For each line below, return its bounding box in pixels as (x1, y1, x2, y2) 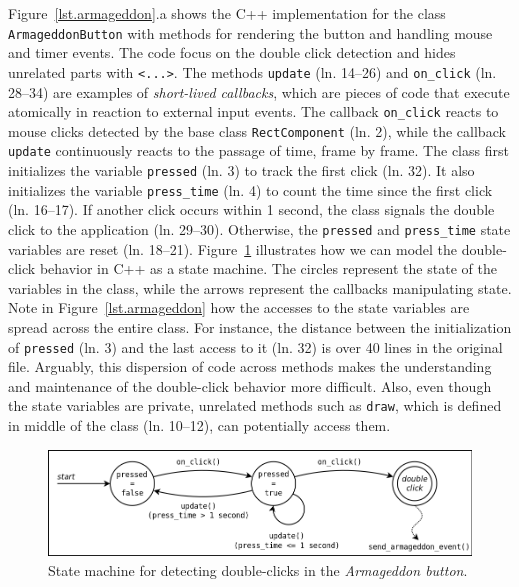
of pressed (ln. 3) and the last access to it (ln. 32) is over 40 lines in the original (8, 336, 503, 357)
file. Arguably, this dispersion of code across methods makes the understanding (8, 356, 492, 377)
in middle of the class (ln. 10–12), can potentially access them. (8, 415, 391, 436)
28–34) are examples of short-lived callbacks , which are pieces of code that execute (8, 81, 510, 102)
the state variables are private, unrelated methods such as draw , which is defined (8, 395, 502, 416)
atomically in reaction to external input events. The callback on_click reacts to (8, 101, 499, 122)
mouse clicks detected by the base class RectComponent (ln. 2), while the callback (8, 120, 506, 141)
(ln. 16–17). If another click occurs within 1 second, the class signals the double (8, 199, 495, 220)
